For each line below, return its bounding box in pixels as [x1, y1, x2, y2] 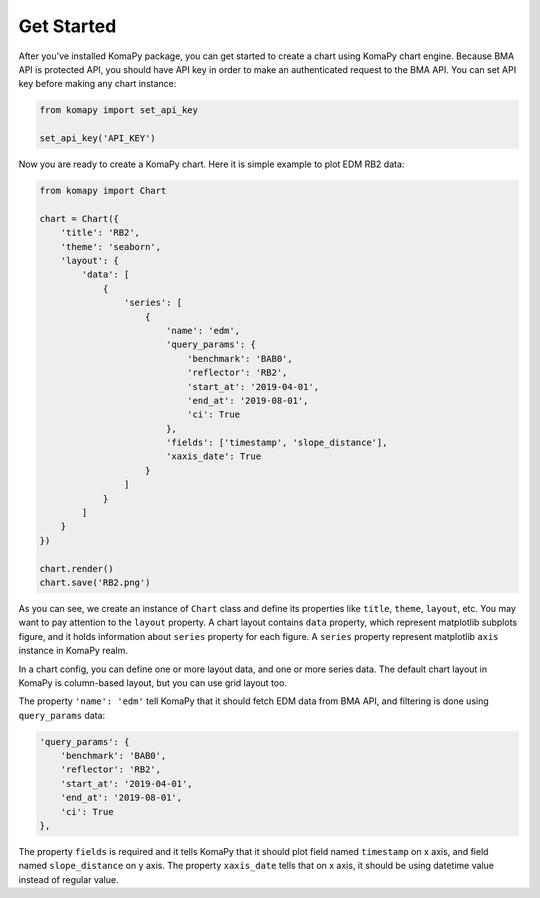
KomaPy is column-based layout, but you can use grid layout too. [18, 676, 287, 689]
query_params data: [18, 709, 106, 721]
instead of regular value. [18, 873, 119, 885]
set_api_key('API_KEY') [39, 133, 157, 144]
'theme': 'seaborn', [60, 241, 162, 252]
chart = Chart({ [39, 213, 120, 224]
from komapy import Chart [39, 185, 167, 197]
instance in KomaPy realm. [18, 645, 129, 657]
